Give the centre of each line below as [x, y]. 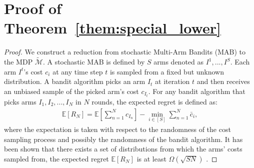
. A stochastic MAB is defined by [94, 62]
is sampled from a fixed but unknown [167, 71]
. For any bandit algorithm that [197, 91]
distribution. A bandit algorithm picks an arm [75, 81]
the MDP [18, 62]
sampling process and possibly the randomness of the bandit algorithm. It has [123, 139]
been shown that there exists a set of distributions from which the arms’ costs [123, 149]
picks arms [20, 101]
